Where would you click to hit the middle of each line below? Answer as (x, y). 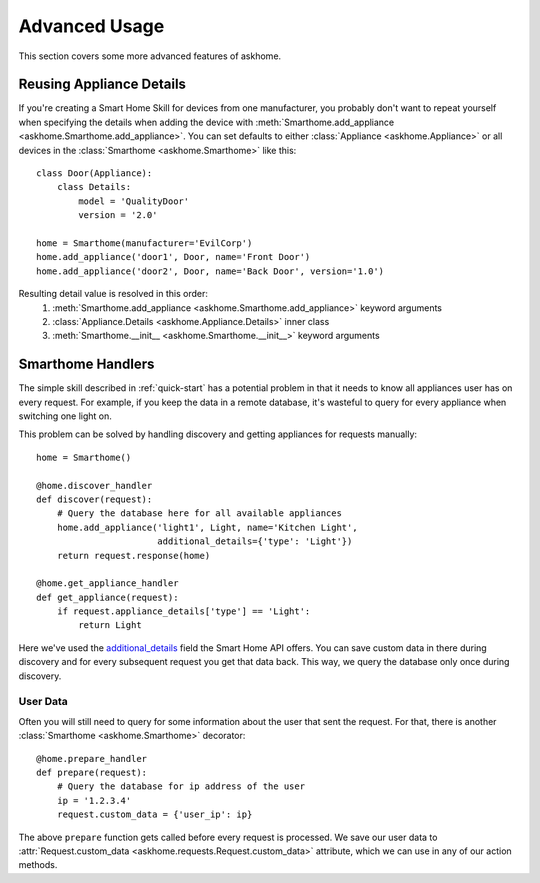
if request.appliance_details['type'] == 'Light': (183, 611)
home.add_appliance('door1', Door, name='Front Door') (173, 257)
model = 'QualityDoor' (134, 201)
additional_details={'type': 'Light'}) (254, 541)
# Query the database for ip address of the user (180, 786)
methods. (38, 865)
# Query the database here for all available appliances (199, 513)
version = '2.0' (118, 215)
